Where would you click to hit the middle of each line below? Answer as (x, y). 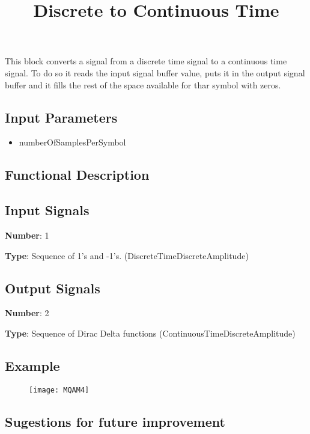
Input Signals (47, 210)
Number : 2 (27, 313)
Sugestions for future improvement (115, 421)
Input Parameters (61, 117)
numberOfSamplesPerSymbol (72, 142)
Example (32, 365)
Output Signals (53, 288)
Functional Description (77, 175)
